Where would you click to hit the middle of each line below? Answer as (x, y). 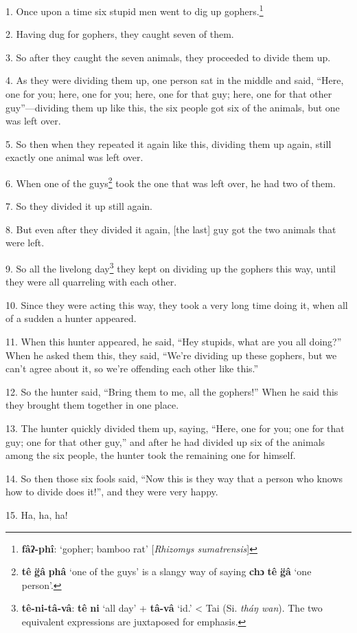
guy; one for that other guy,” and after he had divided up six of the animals (165, 441)
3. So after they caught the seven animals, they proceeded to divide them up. (168, 57)
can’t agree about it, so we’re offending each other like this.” (132, 368)
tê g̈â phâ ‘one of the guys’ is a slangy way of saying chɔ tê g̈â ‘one (166, 571)
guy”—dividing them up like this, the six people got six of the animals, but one (173, 107)
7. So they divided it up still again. (79, 206)
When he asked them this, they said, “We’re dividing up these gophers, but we (171, 355)
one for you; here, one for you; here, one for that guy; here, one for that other (169, 94)
